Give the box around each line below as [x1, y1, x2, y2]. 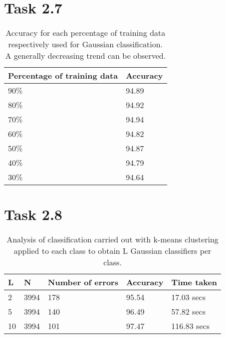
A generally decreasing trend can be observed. [5, 50, 166, 62]
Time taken [171, 276, 218, 288]
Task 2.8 [4, 204, 62, 225]
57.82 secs [171, 306, 206, 318]
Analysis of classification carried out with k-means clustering [6, 233, 219, 245]
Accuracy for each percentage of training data [5, 27, 166, 39]
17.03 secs [171, 291, 206, 303]
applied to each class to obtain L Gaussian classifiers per [13, 245, 212, 257]
